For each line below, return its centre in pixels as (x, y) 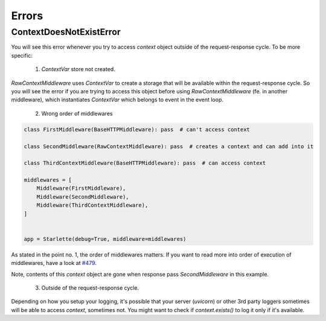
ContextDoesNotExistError (66, 32)
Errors (27, 16)
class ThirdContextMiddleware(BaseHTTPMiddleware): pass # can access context (145, 163)
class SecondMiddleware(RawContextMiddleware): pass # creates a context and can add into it (169, 146)
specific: (22, 55)
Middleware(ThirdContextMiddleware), (92, 205)
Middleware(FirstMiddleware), (81, 189)
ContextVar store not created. (78, 69)
